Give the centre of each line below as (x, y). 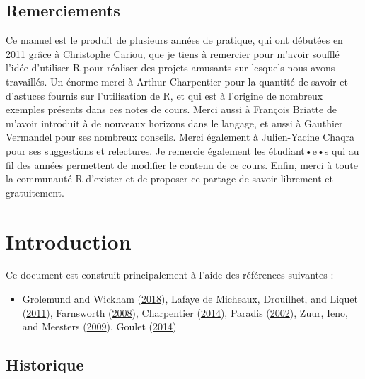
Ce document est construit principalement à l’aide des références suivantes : (170, 275)
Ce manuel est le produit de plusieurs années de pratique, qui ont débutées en (174, 40)
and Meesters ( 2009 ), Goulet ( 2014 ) (99, 326)
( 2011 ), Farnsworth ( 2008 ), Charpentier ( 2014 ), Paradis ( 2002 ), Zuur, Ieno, (185, 312)
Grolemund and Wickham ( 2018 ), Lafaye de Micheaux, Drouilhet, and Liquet (190, 299)
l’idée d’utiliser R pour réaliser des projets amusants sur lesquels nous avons (170, 68)
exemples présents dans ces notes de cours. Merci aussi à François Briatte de (171, 109)
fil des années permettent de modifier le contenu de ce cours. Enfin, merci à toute (182, 164)
